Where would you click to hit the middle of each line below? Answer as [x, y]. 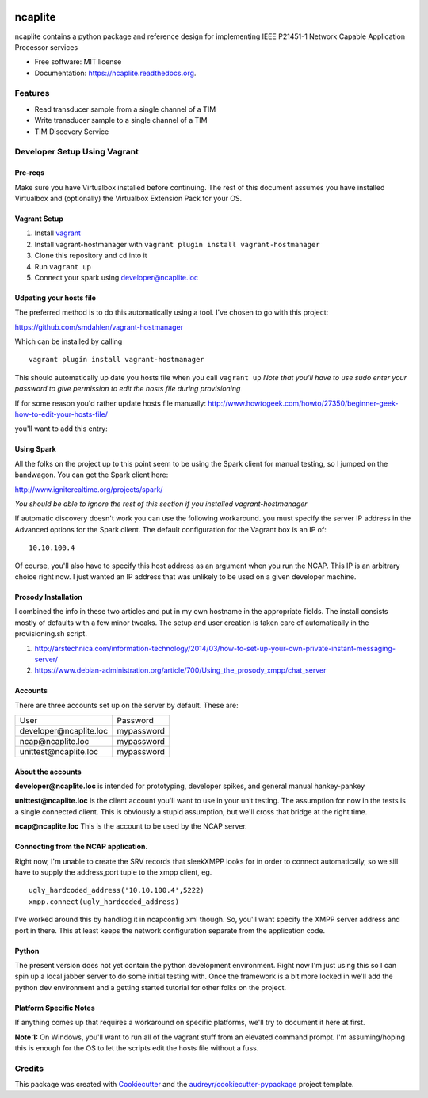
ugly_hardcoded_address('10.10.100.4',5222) [117, 890]
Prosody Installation [48, 597]
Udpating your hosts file [55, 298]
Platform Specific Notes [55, 1008]
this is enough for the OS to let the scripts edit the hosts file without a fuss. [137, 1048]
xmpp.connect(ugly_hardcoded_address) [104, 902]
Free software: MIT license [78, 62]
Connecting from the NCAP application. [81, 847]
